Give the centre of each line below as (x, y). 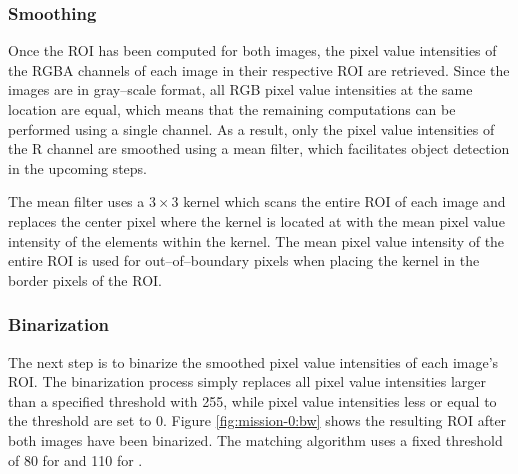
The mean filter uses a (76, 201)
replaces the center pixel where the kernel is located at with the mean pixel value (256, 220)
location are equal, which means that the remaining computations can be (232, 109)
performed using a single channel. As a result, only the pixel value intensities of (251, 128)
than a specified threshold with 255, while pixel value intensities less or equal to (252, 400)
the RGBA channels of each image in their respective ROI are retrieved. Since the (259, 69)
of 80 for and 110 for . (75, 459)
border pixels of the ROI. (85, 279)
